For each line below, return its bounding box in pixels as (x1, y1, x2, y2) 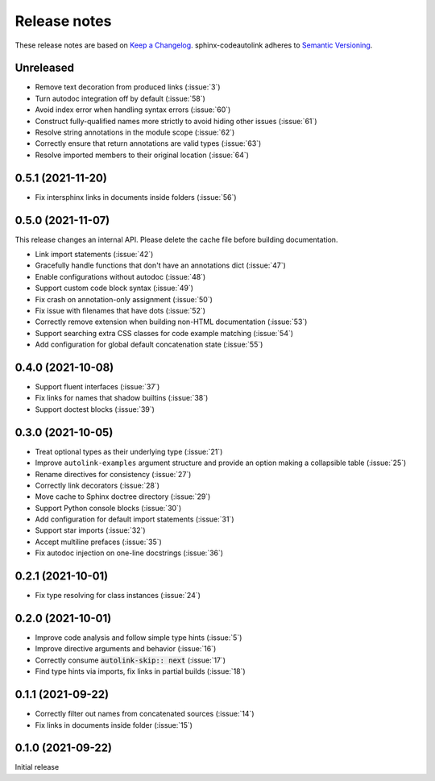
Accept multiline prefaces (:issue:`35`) (35, 537, 163, 546)
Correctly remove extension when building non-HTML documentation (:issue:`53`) (35, 317, 308, 326)
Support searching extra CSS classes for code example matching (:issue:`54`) (35, 328, 294, 338)
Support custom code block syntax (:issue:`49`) (35, 283, 193, 293)
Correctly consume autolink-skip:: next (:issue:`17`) (35, 655, 226, 665)
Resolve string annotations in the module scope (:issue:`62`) (35, 127, 235, 137)
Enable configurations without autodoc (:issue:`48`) (35, 272, 206, 281)
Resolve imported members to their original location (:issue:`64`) (35, 150, 250, 160)
